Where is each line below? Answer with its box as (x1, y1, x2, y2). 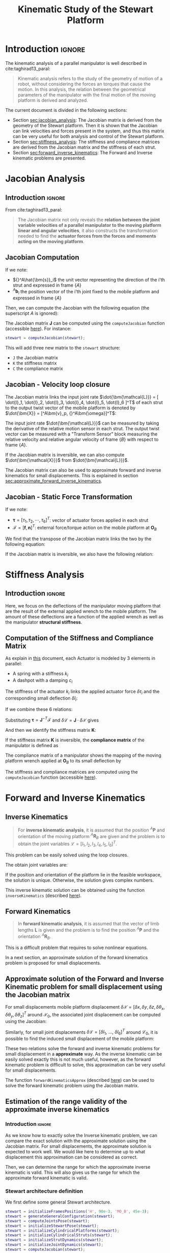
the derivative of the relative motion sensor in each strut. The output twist (5, 425, 160, 431)
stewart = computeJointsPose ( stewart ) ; (5, 1218, 90, 1223)
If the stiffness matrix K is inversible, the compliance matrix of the (5, 737, 145, 743)
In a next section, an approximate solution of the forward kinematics (5, 954, 148, 960)
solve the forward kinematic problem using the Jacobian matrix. (5, 1082, 139, 1089)
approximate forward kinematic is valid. (5, 1174, 88, 1181)
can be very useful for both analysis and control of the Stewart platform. (12, 133, 164, 139)
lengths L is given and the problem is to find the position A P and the (17, 926, 159, 933)
